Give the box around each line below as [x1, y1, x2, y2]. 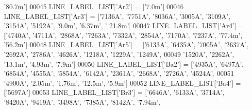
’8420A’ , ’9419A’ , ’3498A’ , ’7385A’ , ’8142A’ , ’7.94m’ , [4, 96, 161, 107]
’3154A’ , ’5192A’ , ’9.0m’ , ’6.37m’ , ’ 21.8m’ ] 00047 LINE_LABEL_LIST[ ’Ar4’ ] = [4, 20, 244, 31]
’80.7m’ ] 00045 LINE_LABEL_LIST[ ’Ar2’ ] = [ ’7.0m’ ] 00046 [4, 1, 184, 11]
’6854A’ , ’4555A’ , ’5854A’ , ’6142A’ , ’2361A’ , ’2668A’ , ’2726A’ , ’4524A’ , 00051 [4, 68, 234, 78]
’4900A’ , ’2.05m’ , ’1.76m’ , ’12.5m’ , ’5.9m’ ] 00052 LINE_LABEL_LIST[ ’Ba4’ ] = [4, 77, 241, 88]
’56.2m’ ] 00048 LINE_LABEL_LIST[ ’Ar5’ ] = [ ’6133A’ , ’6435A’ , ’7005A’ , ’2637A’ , [4, 39, 249, 50]
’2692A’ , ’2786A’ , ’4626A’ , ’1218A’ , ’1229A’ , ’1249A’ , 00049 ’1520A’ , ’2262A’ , [4, 49, 234, 59]
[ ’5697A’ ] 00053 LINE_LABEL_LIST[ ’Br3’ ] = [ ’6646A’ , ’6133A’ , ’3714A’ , [4, 87, 225, 97]
